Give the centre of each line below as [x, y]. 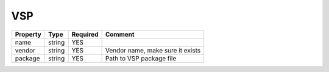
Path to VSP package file [141, 58]
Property [28, 34]
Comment [120, 34]
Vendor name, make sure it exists [153, 50]
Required [85, 34]
